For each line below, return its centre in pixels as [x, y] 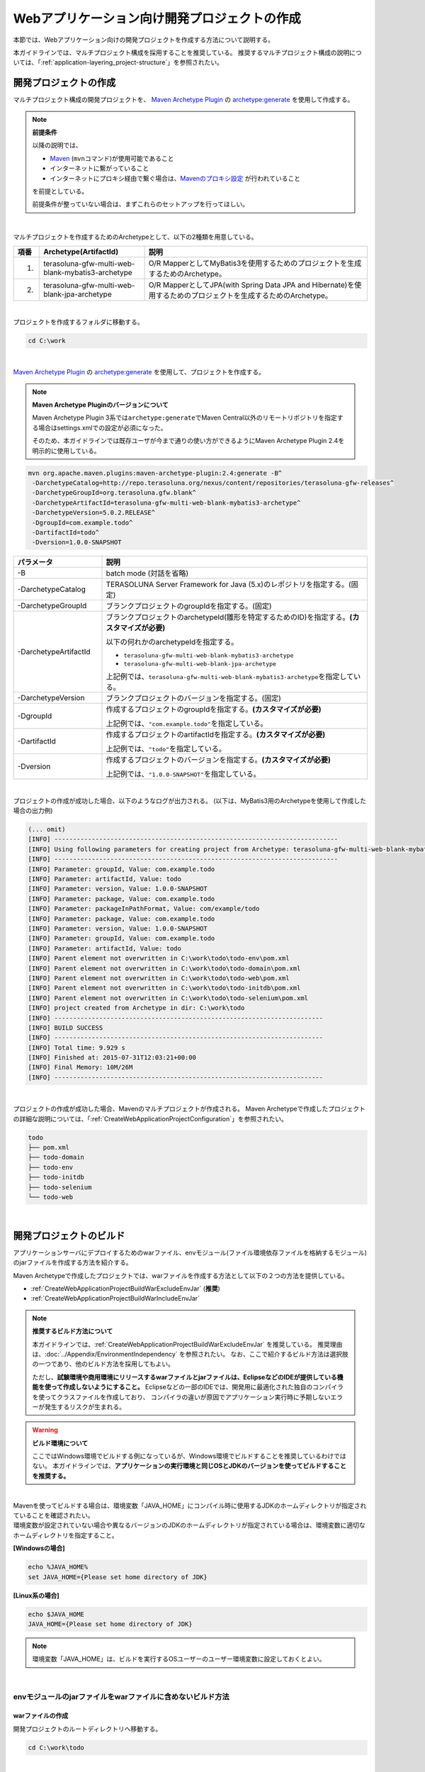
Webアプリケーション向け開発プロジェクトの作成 [157, 18]
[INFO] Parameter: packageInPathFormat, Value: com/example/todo [144, 909]
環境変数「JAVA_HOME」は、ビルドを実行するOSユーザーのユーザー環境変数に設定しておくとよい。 [179, 1659]
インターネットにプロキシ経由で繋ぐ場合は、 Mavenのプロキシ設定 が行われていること [175, 178]
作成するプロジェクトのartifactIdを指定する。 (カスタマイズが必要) [216, 735]
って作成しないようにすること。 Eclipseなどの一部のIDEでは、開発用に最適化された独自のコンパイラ [197, 1387]
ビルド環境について [60, 1443]
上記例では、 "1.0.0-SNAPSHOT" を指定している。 [183, 774]
